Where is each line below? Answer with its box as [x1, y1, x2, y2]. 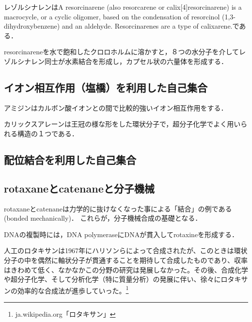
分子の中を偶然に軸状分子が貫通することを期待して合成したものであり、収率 [4, 255, 248, 265]
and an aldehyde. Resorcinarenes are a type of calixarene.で [62, 21, 239, 31]
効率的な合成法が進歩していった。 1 [17, 284, 129, 295]
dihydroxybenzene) [4, 21, 60, 31]
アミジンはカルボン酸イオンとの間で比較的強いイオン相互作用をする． [4, 102, 228, 113]
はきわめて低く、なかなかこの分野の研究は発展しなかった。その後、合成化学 [4, 264, 248, 274]
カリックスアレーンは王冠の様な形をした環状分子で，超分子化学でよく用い [4, 119, 241, 129]
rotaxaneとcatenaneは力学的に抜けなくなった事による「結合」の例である [4, 203, 232, 213]
